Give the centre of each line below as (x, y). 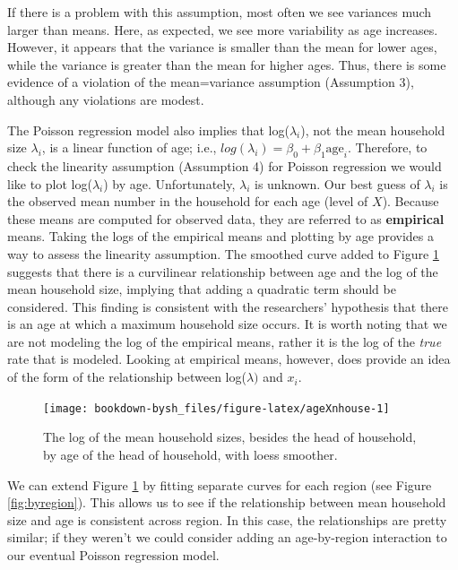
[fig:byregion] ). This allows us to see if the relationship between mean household (227, 502)
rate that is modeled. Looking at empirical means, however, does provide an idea (229, 359)
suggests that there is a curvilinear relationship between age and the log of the (223, 271)
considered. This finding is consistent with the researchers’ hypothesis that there (228, 306)
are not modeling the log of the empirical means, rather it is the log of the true (225, 341)
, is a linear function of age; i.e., (129, 147)
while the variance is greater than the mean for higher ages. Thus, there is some (227, 64)
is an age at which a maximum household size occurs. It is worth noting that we (227, 324)
